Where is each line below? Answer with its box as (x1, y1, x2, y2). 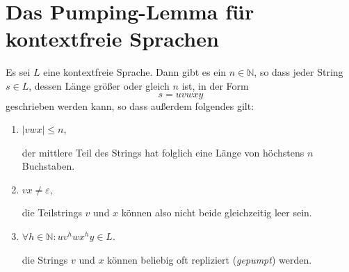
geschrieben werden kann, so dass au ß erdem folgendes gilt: (6, 98, 254, 113)
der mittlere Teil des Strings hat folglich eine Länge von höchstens (22, 145, 305, 159)
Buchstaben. (22, 159, 75, 173)
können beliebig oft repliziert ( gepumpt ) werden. (107, 252, 312, 266)
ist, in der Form (181, 78, 249, 93)
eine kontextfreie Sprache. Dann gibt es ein (43, 65, 227, 79)
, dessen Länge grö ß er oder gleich (29, 78, 170, 93)
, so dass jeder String (254, 65, 343, 79)
